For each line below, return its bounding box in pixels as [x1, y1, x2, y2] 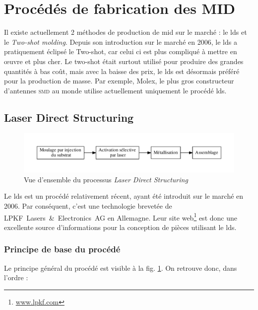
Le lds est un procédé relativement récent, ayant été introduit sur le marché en [4, 191, 244, 201]
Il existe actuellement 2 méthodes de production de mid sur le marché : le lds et [4, 27, 247, 37]
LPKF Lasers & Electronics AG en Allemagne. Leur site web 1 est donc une [4, 211, 237, 223]
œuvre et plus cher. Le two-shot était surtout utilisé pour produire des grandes [4, 56, 244, 66]
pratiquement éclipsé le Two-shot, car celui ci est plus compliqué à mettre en [4, 46, 237, 57]
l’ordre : [4, 272, 28, 283]
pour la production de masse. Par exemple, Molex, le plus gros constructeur [4, 76, 234, 86]
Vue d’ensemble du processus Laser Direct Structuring [24, 174, 188, 184]
